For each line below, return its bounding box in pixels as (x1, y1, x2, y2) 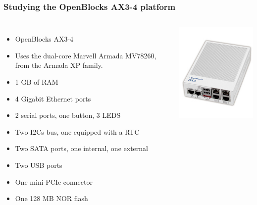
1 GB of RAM (15, 77, 58, 87)
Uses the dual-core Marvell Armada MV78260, (15, 50, 156, 60)
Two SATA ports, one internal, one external (15, 143, 148, 154)
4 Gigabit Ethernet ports (15, 93, 91, 103)
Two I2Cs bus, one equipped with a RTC (15, 126, 140, 137)
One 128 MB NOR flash (15, 193, 88, 204)
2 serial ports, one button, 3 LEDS (15, 110, 121, 120)
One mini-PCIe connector (15, 176, 93, 187)
